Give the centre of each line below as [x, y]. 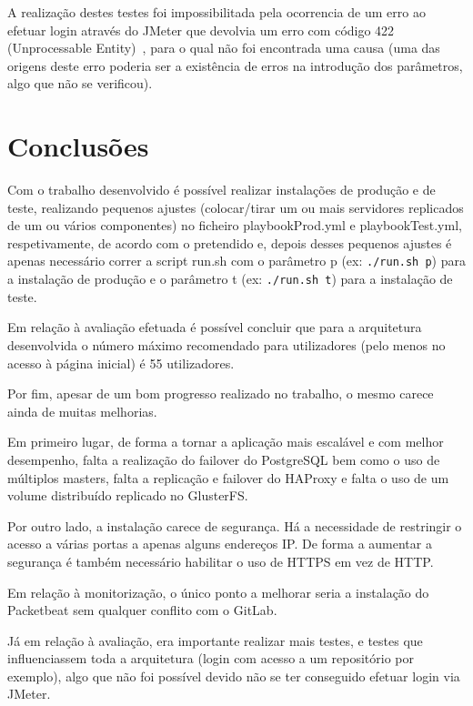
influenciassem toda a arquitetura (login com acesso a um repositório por [211, 658]
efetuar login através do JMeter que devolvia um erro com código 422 [201, 30]
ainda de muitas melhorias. [82, 411]
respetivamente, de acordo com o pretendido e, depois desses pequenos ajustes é [230, 242]
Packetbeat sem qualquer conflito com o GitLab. [142, 610]
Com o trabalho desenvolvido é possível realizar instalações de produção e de [221, 190]
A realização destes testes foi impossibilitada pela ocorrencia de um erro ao [216, 12]
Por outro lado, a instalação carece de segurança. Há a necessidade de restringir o [235, 525]
